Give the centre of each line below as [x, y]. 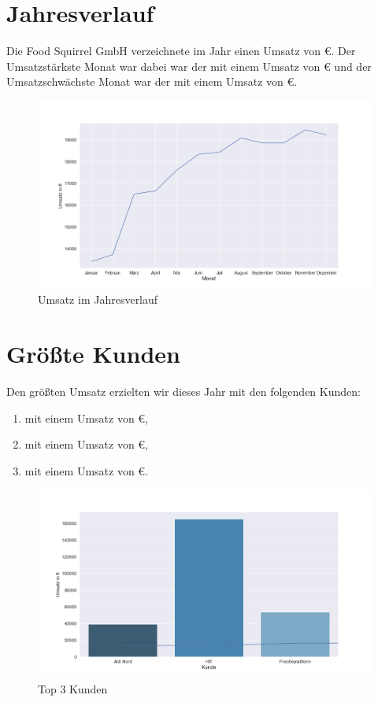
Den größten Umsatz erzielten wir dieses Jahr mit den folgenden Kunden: [183, 391]
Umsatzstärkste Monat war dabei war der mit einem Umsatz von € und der [189, 66]
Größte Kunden [93, 353]
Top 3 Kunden [73, 688]
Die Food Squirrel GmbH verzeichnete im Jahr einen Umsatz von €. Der [181, 51]
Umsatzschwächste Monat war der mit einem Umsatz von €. [152, 81]
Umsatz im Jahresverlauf [98, 299]
